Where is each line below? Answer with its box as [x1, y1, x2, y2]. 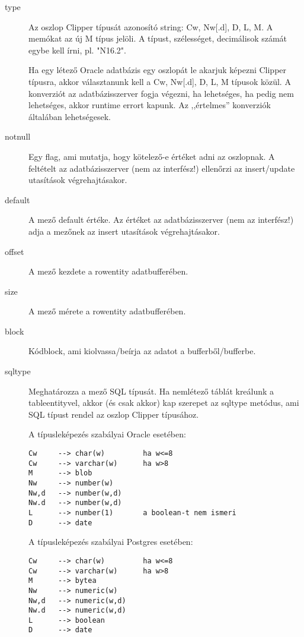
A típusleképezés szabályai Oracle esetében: [28, 428, 186, 440]
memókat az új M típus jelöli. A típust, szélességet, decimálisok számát [28, 32, 287, 45]
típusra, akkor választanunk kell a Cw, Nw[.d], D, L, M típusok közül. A [28, 75, 291, 87]
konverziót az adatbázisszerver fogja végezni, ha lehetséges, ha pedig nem [28, 87, 294, 99]
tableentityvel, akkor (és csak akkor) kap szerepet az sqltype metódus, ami [28, 396, 299, 409]
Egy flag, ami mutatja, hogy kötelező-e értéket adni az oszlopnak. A [28, 150, 275, 162]
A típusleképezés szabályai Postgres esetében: [28, 535, 193, 548]
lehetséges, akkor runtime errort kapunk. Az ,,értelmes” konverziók [28, 99, 271, 111]
